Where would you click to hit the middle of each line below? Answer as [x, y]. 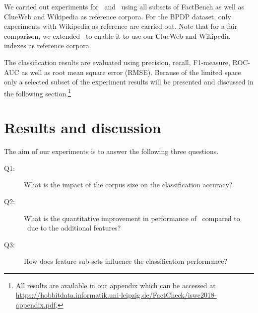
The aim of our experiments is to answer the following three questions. [111, 151]
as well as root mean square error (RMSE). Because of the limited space [131, 72]
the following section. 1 [38, 92]
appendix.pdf [35, 305]
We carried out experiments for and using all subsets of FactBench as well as [124, 6]
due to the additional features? [74, 228]
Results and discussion [83, 127]
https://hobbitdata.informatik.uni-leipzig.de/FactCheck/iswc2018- [116, 295]
